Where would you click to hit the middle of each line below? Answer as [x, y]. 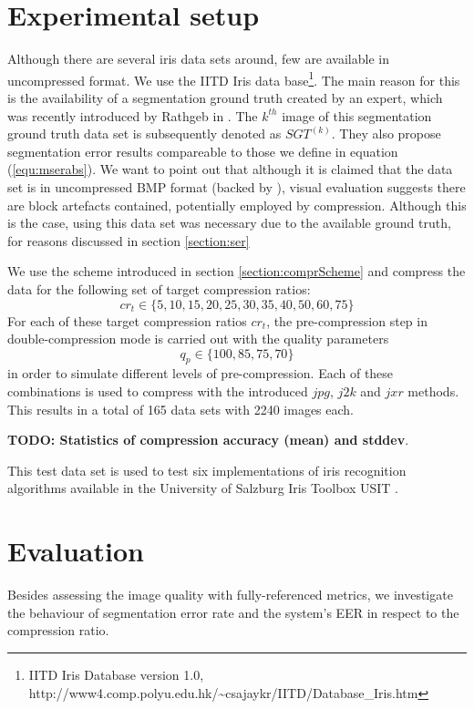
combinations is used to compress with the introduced [158, 391]
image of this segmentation [357, 115]
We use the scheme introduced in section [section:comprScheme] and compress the [237, 271]
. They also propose [386, 134]
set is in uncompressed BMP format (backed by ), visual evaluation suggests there [237, 186]
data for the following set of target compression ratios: [159, 288]
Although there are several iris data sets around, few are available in [198, 59]
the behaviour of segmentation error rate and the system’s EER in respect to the [233, 612]
